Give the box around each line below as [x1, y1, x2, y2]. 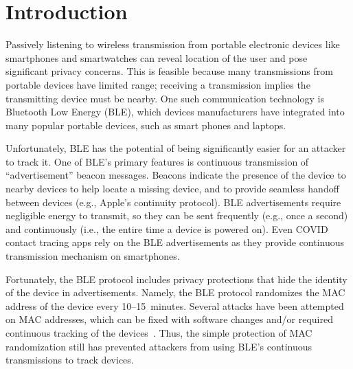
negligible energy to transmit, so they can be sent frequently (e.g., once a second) [5, 208, 348, 223]
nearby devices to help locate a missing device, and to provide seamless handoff [5, 181, 339, 196]
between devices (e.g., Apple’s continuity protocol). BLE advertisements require [5, 194, 341, 209]
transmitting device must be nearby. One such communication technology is [5, 91, 324, 105]
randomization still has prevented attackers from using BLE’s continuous [5, 339, 312, 353]
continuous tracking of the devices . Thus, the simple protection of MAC [5, 326, 312, 339]
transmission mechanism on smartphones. [5, 249, 180, 263]
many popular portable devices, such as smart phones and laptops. [5, 118, 286, 132]
